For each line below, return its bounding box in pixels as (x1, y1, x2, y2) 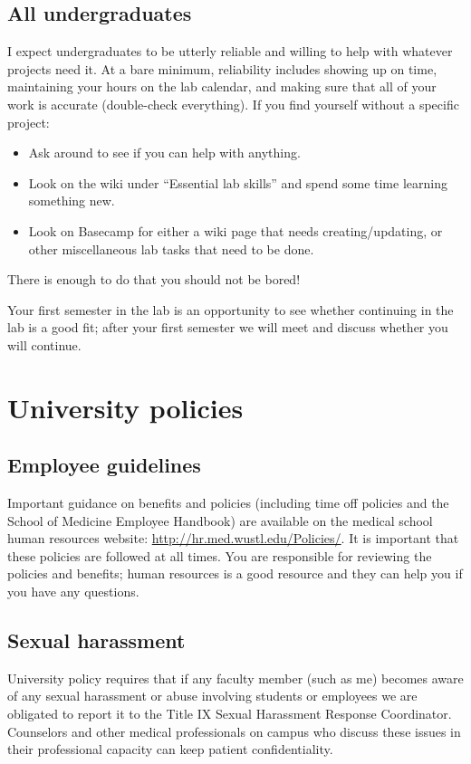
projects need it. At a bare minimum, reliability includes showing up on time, (7, 59, 437, 78)
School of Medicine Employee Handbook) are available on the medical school (7, 511, 433, 530)
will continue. (7, 335, 82, 354)
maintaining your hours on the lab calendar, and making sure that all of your (7, 77, 437, 96)
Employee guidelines (7, 451, 201, 479)
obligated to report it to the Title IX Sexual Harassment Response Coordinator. (7, 704, 452, 723)
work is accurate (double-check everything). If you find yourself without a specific (7, 94, 459, 113)
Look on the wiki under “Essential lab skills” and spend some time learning (28, 173, 447, 192)
